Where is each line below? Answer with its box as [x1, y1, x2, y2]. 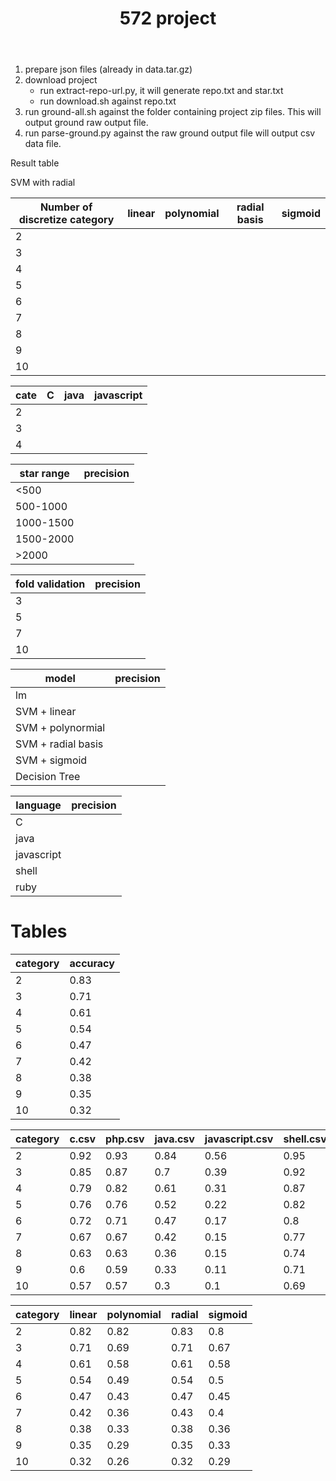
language [15, 798, 62, 812]
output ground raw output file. [24, 117, 149, 129]
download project [24, 74, 98, 86]
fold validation [15, 577, 86, 591]
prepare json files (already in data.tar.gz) [24, 63, 193, 76]
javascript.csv [204, 1132, 274, 1146]
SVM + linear [15, 705, 77, 719]
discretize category [18, 213, 115, 227]
